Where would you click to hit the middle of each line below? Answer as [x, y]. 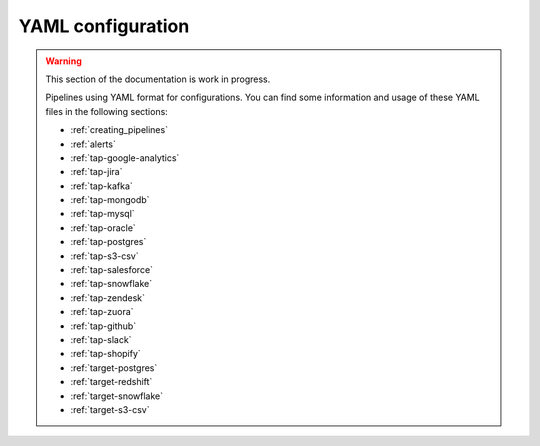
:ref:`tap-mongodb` [110, 200]
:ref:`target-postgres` [114, 367]
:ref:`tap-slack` [101, 339]
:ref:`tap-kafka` [102, 186]
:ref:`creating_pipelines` [119, 130]
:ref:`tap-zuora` [102, 312]
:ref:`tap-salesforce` [112, 270]
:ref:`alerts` [93, 144]
